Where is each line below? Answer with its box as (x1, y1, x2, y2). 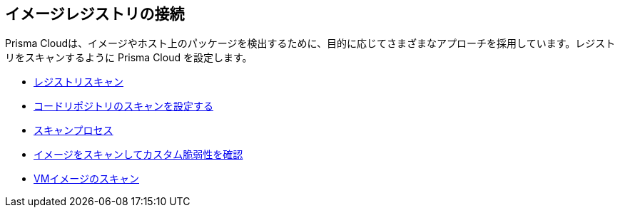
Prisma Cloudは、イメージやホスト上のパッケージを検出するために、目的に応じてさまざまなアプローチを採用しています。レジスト (5, 37, 616, 50)
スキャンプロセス (34, 124, 113, 137)
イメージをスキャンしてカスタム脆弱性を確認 (34, 148, 243, 161)
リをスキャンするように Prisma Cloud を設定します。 (5, 51, 253, 64)
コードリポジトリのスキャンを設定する (34, 100, 213, 113)
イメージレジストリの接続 (5, 5, 185, 23)
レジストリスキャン (34, 76, 123, 88)
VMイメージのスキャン (34, 172, 140, 185)
